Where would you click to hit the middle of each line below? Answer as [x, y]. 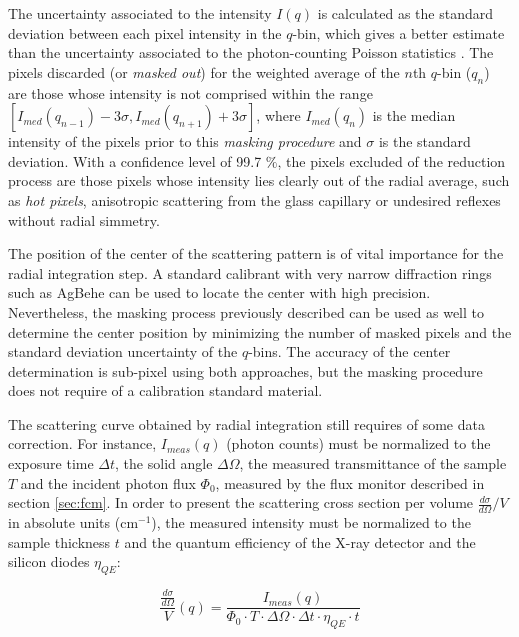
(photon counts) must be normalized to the [358, 443]
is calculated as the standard [405, 13]
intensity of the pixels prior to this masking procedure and [185, 141]
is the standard [424, 141]
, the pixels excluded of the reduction [391, 160]
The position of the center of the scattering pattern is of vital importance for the [256, 253]
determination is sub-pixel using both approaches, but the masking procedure [245, 370]
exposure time [51, 463]
